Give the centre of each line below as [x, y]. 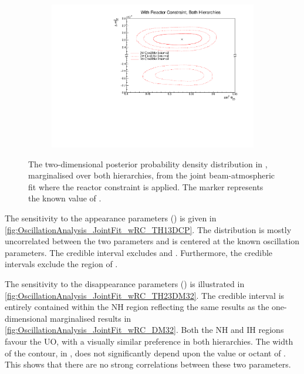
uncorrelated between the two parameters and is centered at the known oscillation [152, 241]
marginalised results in [91, 318]
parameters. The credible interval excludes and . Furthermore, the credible [139, 252]
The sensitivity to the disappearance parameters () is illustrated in [125, 284]
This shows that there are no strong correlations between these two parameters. [148, 364]
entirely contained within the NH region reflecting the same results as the [137, 307]
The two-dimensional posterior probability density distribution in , [148, 164]
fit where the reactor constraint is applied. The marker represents [146, 186]
